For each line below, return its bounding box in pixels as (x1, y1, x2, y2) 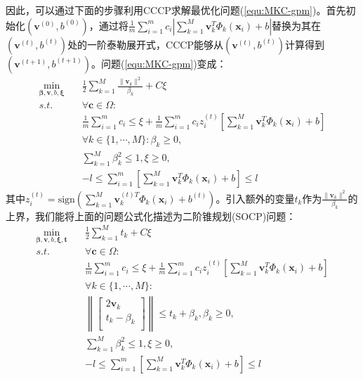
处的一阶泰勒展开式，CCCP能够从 (67, 37, 223, 51)
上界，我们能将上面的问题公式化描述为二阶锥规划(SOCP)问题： (6, 208, 296, 223)
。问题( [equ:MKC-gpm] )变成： (91, 56, 227, 70)
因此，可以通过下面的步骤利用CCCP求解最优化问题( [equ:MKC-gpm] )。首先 (6, 3, 346, 17)
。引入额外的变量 (216, 191, 295, 205)
